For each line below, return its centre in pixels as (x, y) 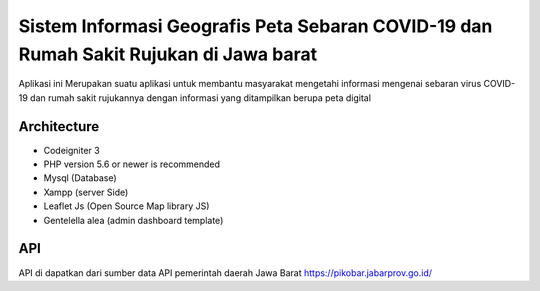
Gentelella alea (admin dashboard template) (133, 220)
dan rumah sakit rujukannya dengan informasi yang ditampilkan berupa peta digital (201, 97)
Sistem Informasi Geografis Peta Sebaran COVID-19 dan (255, 26)
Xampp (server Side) (86, 192)
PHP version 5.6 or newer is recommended (131, 164)
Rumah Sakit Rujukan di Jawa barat (168, 54)
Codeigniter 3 (71, 150)
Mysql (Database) (80, 178)
